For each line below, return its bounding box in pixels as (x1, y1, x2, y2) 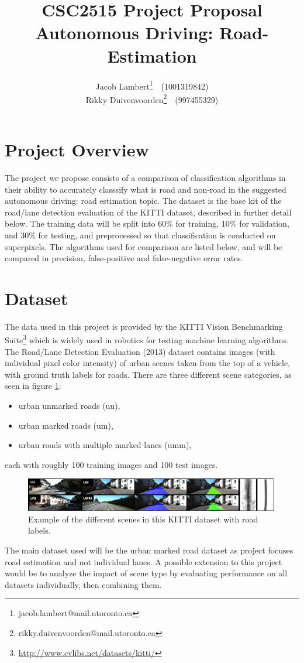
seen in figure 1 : (5, 380, 61, 392)
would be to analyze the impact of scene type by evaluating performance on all (5, 567, 288, 579)
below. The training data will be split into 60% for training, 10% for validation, (5, 217, 289, 230)
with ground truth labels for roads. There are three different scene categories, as (5, 368, 292, 380)
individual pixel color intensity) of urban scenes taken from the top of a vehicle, (5, 357, 291, 369)
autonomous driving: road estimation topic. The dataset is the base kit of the (5, 194, 282, 207)
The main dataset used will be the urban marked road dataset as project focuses (5, 544, 293, 556)
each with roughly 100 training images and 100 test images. (5, 458, 218, 470)
